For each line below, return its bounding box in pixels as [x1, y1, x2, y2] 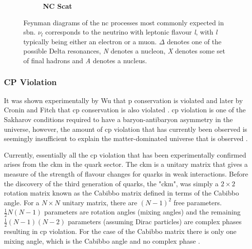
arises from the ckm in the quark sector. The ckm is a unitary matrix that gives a [4, 159, 248, 169]
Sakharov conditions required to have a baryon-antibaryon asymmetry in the [4, 114, 233, 124]
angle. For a [4, 197, 39, 207]
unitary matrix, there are [62, 197, 137, 207]
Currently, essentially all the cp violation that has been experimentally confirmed [4, 149, 247, 160]
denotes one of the [167, 36, 222, 46]
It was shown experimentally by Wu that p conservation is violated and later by [4, 95, 243, 105]
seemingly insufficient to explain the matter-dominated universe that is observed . [4, 133, 248, 143]
